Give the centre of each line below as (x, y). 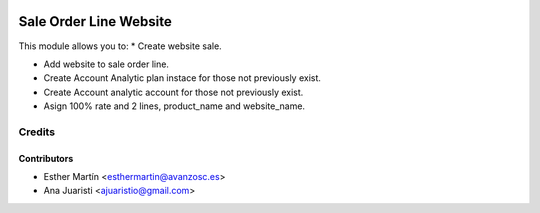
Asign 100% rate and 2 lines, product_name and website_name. (174, 106)
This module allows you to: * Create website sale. (120, 46)
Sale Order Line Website (95, 21)
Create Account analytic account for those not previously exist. (173, 92)
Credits (36, 132)
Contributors (46, 158)
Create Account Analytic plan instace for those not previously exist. (182, 78)
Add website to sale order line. (106, 64)
